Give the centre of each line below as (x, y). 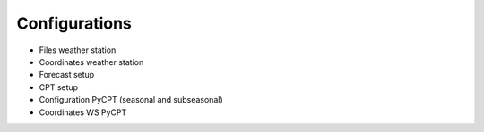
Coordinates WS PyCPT (83, 112)
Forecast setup (67, 75)
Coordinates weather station (91, 62)
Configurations (74, 23)
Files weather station (78, 50)
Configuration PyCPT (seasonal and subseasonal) (131, 100)
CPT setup (59, 87)
